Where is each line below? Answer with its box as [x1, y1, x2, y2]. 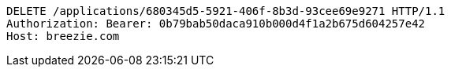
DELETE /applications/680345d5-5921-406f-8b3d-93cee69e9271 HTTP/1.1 [6, 5, 445, 17]
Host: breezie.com [6, 30, 120, 42]
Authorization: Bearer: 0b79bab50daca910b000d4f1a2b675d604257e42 [6, 17, 426, 30]
